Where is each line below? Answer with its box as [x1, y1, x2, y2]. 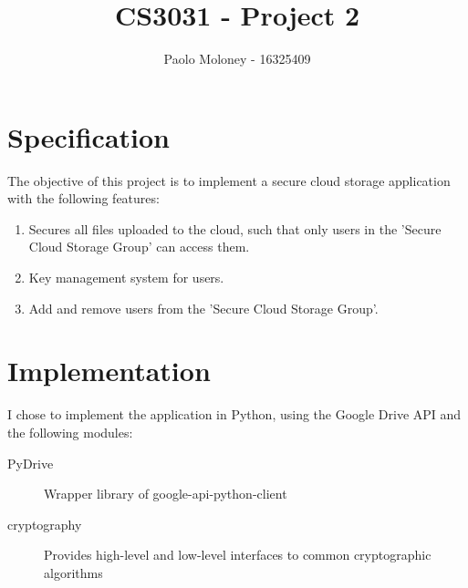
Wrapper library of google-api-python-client [44, 484, 287, 503]
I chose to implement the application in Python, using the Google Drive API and [7, 405, 462, 424]
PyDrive [7, 453, 54, 472]
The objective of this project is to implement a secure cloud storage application [7, 170, 451, 190]
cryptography [7, 514, 82, 533]
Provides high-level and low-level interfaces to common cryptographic [44, 545, 432, 564]
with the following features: [7, 189, 160, 208]
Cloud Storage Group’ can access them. [28, 237, 250, 256]
